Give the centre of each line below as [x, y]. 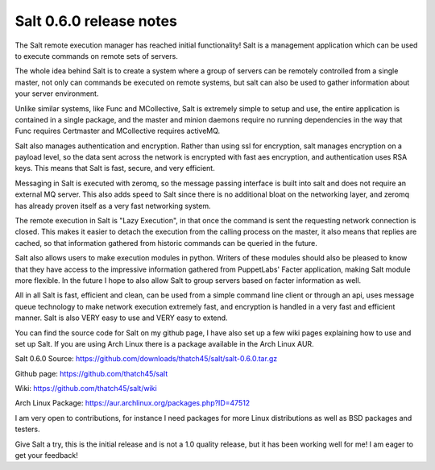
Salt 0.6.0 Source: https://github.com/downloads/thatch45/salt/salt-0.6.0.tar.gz [146, 359]
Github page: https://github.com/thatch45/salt [91, 373]
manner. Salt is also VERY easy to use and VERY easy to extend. [122, 318]
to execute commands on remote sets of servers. [97, 56]
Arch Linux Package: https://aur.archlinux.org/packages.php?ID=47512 [133, 403]
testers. [27, 429]
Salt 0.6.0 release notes [96, 21]
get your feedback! [46, 455]
